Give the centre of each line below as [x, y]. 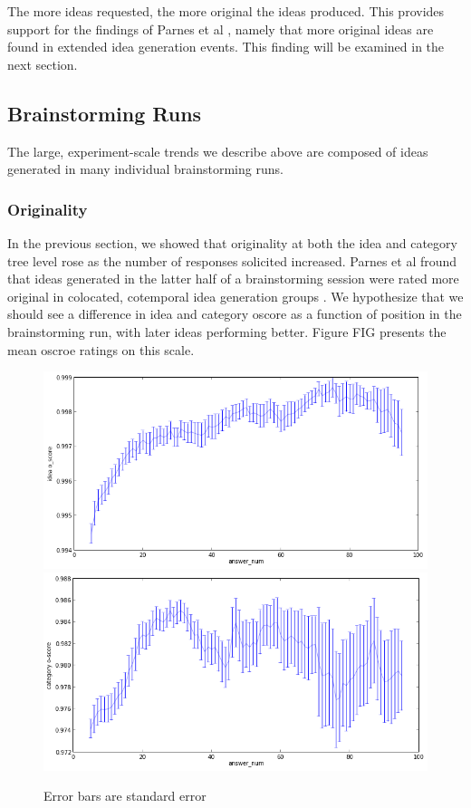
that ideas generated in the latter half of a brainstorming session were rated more [233, 279]
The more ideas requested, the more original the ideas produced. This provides [226, 11]
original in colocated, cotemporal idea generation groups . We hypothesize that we [235, 296]
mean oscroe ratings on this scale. [101, 349]
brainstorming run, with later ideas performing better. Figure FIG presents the [227, 331]
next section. [43, 64]
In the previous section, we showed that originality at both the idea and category [232, 242]
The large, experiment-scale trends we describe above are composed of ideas [218, 151]
